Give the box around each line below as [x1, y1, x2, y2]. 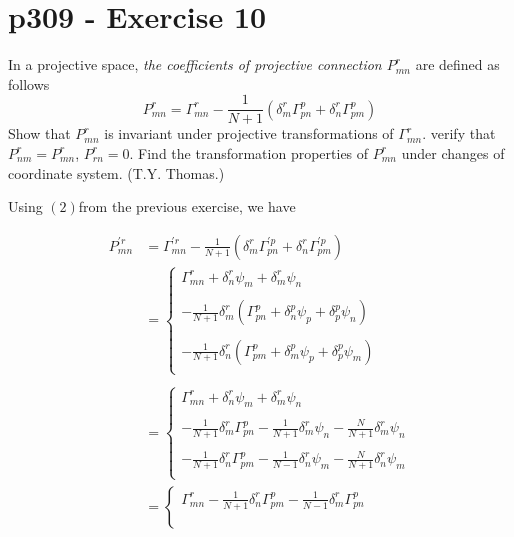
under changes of [401, 142, 505, 163]
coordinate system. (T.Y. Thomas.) [8, 162, 225, 183]
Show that [8, 123, 71, 144]
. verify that [422, 123, 496, 144]
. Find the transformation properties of [129, 142, 369, 163]
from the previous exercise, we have [78, 196, 296, 217]
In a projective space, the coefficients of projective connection [8, 54, 382, 75]
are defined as [415, 54, 500, 75]
